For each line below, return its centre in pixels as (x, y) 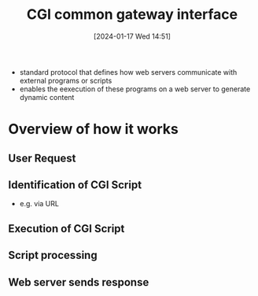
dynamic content (47, 97)
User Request (42, 158)
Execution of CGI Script (66, 229)
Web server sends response (79, 282)
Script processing (53, 255)
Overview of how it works (93, 129)
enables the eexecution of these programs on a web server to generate (135, 89)
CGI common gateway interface (132, 15)
